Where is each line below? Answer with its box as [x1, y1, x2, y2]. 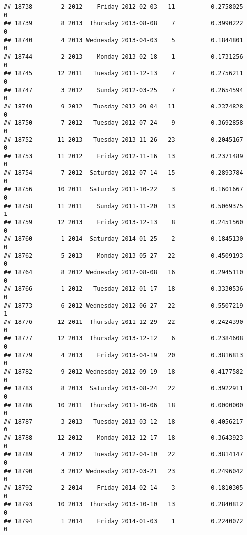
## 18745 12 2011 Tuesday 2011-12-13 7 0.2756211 [4, 70, 243, 77]
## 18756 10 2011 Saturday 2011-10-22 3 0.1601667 [4, 186, 243, 193]
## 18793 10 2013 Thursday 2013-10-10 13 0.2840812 [4, 501, 243, 508]
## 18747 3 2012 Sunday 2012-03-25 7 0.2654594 [4, 86, 243, 94]
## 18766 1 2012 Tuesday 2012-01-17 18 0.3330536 [4, 285, 243, 293]
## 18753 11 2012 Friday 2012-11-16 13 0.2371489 [4, 152, 243, 160]
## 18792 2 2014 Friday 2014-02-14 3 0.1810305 [4, 484, 243, 492]
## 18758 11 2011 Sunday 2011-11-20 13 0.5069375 [4, 202, 243, 210]
